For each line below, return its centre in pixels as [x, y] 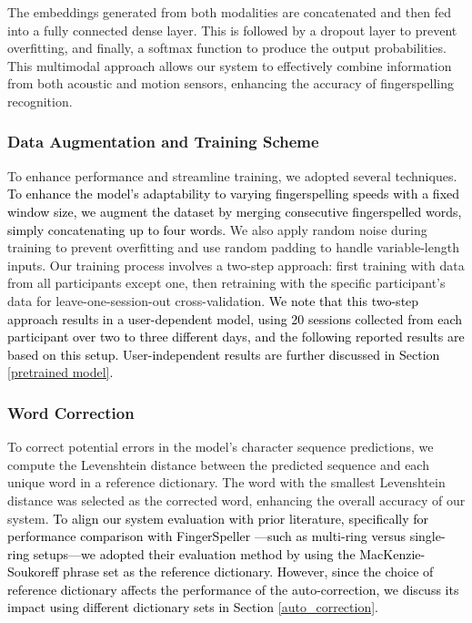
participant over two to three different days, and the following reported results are [236, 337]
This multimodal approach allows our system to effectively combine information [230, 65]
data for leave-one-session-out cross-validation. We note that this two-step [213, 300]
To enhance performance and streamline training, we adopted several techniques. [232, 175]
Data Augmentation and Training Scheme [163, 142]
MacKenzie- [392, 553]
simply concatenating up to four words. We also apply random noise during [217, 229]
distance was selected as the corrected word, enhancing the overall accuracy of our [236, 500]
